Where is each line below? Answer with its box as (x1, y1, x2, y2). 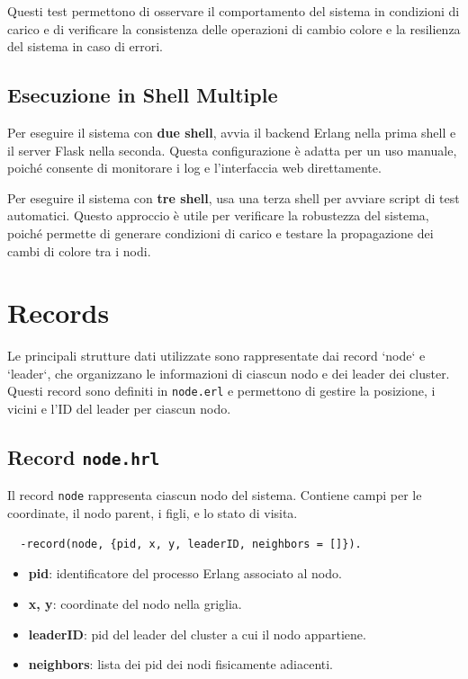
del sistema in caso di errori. (7, 37, 163, 56)
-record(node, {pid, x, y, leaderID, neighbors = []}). (20, 537, 362, 550)
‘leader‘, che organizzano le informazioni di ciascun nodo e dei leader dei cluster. (7, 363, 450, 382)
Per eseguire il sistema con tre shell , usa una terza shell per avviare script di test (7, 188, 460, 207)
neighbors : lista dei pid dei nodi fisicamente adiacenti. (28, 655, 334, 674)
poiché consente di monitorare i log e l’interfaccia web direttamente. (7, 158, 382, 177)
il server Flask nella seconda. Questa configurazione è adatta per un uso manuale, (7, 140, 457, 159)
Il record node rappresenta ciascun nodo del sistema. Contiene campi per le (7, 486, 422, 505)
